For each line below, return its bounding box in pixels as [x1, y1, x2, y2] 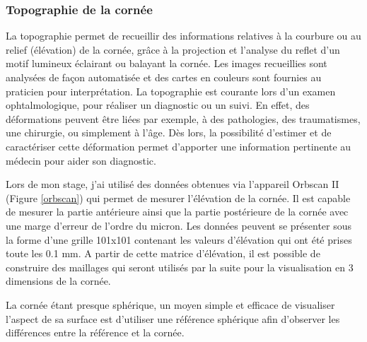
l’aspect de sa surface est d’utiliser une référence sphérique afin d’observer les [6, 311, 340, 326]
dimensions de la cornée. [6, 273, 111, 288]
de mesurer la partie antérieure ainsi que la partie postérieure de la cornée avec [6, 204, 349, 219]
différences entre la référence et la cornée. [6, 325, 185, 340]
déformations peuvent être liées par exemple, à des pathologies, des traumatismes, [6, 111, 361, 126]
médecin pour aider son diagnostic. [6, 153, 156, 167]
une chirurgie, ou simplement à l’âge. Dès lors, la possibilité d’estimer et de [6, 125, 332, 140]
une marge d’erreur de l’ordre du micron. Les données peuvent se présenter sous [6, 218, 352, 232]
